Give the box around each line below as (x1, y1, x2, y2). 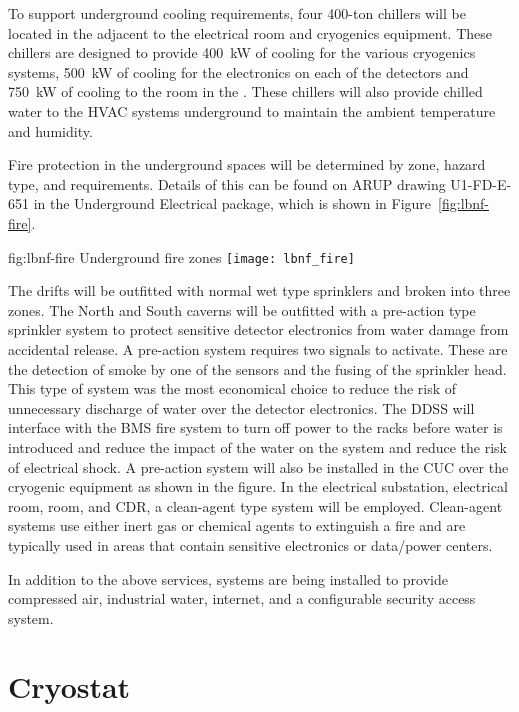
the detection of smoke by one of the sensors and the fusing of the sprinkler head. (8, 358, 507, 379)
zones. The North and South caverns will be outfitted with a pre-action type (8, 299, 476, 320)
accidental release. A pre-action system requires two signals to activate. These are (8, 338, 508, 359)
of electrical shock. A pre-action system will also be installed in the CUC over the (8, 456, 509, 477)
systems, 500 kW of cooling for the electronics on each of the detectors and (8, 61, 469, 82)
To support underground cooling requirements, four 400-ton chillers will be (8, 3, 466, 23)
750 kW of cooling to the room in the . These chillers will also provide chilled (8, 81, 483, 102)
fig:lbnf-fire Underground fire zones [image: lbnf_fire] (8, 246, 355, 267)
